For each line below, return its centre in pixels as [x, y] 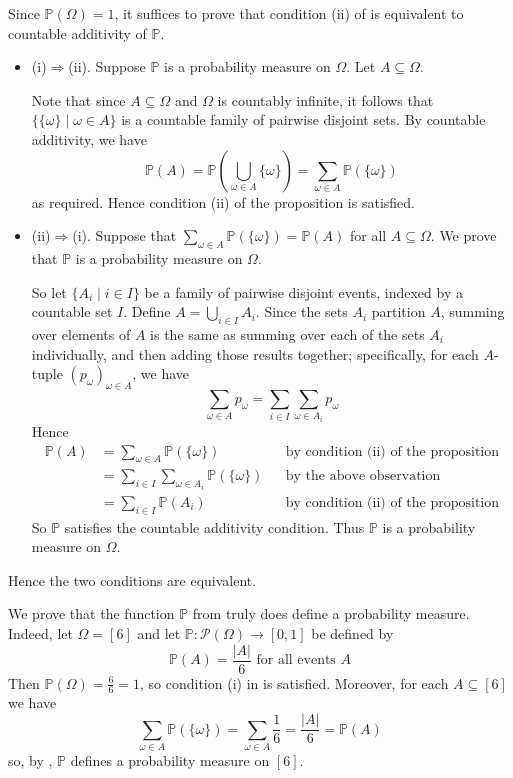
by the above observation [363, 476]
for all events [296, 660]
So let [49, 291]
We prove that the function [91, 613]
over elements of [81, 333]
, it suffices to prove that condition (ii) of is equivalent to [289, 13]
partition [398, 311]
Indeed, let [40, 632]
